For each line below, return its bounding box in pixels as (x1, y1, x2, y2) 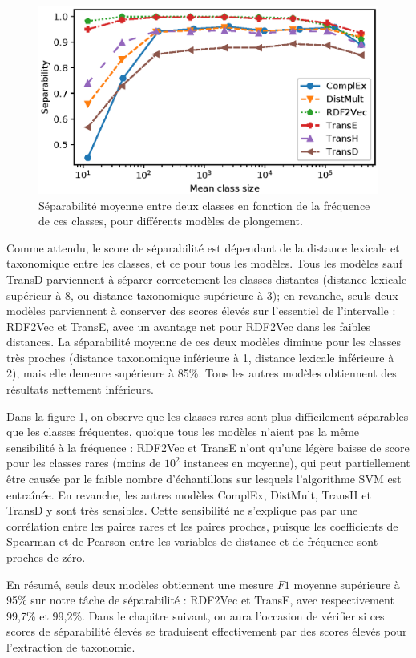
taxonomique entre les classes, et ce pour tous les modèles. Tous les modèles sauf (6, 255, 402, 272)
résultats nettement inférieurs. (6, 381, 154, 398)
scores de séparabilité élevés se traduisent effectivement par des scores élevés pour (6, 623, 407, 640)
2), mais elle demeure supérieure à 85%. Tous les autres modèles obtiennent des (6, 365, 397, 381)
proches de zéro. (6, 549, 86, 565)
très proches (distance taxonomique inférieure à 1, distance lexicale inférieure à (6, 349, 394, 365)
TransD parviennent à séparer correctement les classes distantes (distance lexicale (6, 270, 407, 287)
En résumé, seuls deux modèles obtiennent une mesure (6, 575, 274, 592)
